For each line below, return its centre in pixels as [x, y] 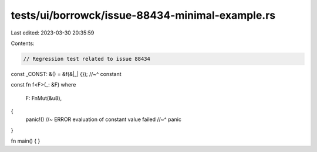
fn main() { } [26, 141]
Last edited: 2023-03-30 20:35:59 [53, 33]
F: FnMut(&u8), [44, 98]
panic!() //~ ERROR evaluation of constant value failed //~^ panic [104, 119]
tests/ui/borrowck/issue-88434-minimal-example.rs [143, 15]
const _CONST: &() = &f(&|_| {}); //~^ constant [66, 74]
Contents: [23, 43]
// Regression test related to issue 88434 [87, 59]
